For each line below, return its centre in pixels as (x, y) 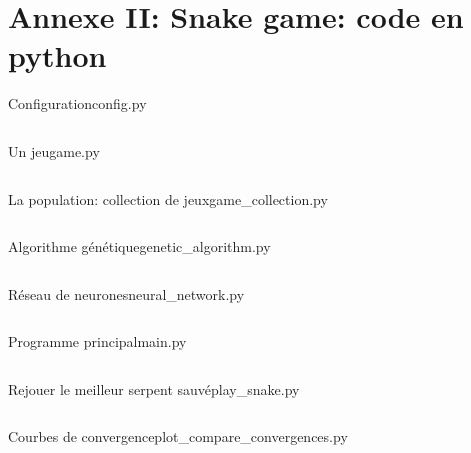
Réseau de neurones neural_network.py (126, 293)
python (57, 55)
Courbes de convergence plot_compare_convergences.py (178, 436)
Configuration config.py (77, 103)
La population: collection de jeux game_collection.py (168, 198)
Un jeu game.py (54, 150)
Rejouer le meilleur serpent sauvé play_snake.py (154, 388)
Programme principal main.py (97, 341)
